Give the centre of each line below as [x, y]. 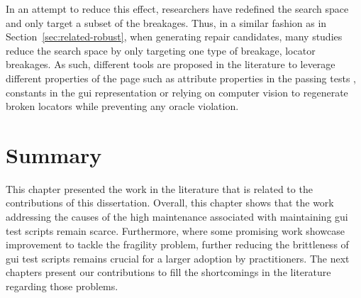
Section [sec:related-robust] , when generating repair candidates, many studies [174, 37]
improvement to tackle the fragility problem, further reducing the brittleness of [177, 244]
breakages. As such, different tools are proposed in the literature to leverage [171, 64]
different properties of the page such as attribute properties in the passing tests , [181, 78]
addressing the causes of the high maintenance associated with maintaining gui [177, 217]
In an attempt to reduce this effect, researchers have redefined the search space [177, 9]
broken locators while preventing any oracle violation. [122, 106]
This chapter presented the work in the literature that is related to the [159, 188]
